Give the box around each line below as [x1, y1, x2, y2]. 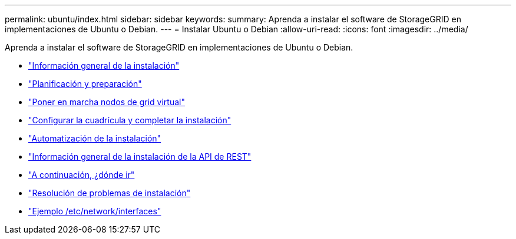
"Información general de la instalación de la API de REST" [28, 152, 252, 161]
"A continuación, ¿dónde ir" [28, 170, 135, 180]
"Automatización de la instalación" [28, 133, 161, 143]
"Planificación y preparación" [28, 79, 142, 89]
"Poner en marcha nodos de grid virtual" [28, 97, 185, 107]
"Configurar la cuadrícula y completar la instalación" [28, 115, 231, 125]
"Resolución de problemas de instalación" [28, 188, 191, 198]
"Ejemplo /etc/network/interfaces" [28, 206, 161, 216]
